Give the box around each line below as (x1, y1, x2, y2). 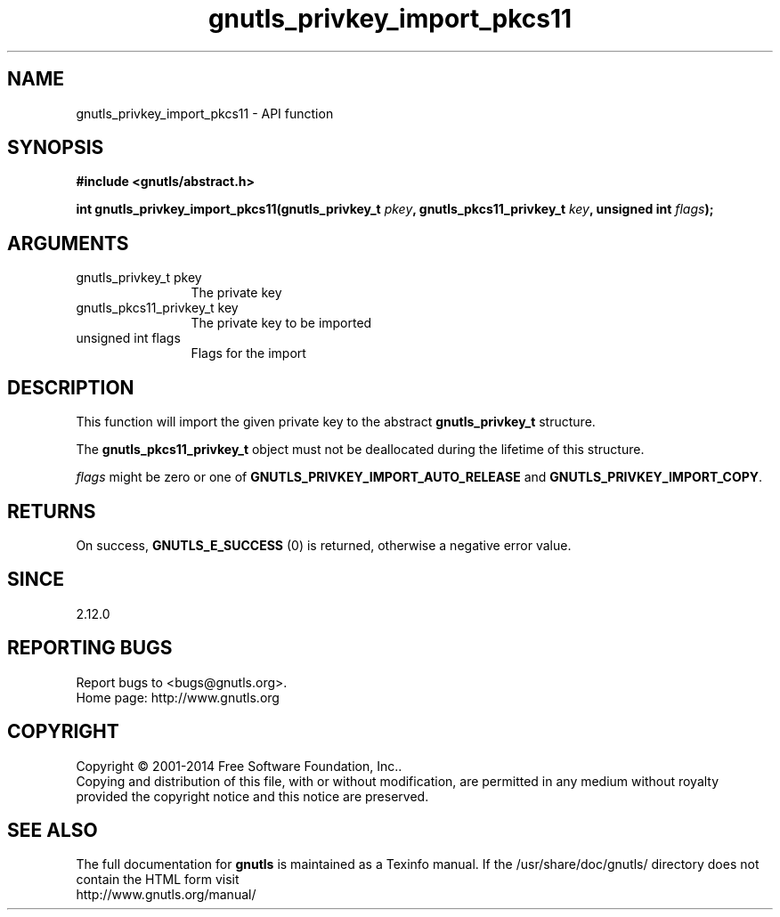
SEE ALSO (7, 818, 98, 841)
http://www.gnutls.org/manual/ (76, 887, 256, 903)
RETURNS (7, 499, 96, 523)
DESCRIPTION (7, 376, 134, 399)
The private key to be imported (191, 315, 372, 331)
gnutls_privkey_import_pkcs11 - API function (76, 105, 334, 121)
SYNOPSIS (7, 136, 104, 159)
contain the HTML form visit (76, 872, 240, 888)
